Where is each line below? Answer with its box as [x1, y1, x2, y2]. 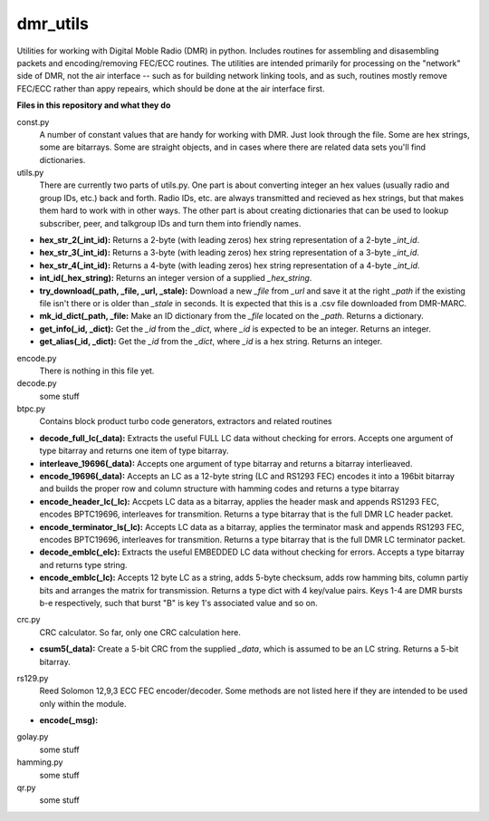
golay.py [16, 731, 49, 742]
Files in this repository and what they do [16, 100, 171, 111]
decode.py [16, 378, 58, 389]
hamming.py [16, 757, 63, 768]
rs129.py [16, 672, 49, 683]
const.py [16, 116, 50, 127]
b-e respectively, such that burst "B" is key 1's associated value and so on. [39, 597, 319, 608]
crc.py [16, 614, 41, 625]
